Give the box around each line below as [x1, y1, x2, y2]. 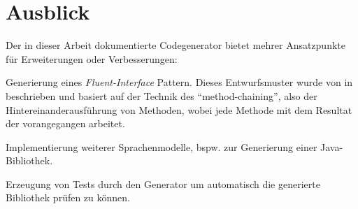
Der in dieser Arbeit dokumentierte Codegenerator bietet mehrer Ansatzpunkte [6, 38, 345, 52]
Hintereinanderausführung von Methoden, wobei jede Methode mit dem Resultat [6, 102, 352, 117]
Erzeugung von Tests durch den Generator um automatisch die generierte [6, 176, 320, 191]
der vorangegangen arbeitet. [6, 116, 125, 131]
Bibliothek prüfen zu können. [6, 190, 130, 205]
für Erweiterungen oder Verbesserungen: [6, 51, 178, 66]
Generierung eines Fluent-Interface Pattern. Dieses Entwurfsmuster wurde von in [6, 75, 353, 89]
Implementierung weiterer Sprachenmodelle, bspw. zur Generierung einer [6, 139, 317, 154]
